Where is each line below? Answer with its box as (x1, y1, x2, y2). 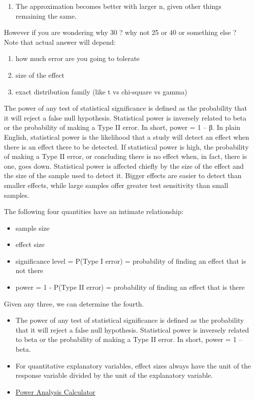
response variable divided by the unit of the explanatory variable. (15, 370, 213, 380)
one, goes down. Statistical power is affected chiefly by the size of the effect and (4, 160, 244, 171)
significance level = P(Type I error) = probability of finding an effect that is (15, 255, 246, 266)
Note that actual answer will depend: (4, 36, 116, 47)
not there (15, 265, 43, 276)
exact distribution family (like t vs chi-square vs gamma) (15, 86, 188, 96)
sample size (15, 222, 50, 233)
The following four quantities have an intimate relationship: (4, 206, 184, 216)
